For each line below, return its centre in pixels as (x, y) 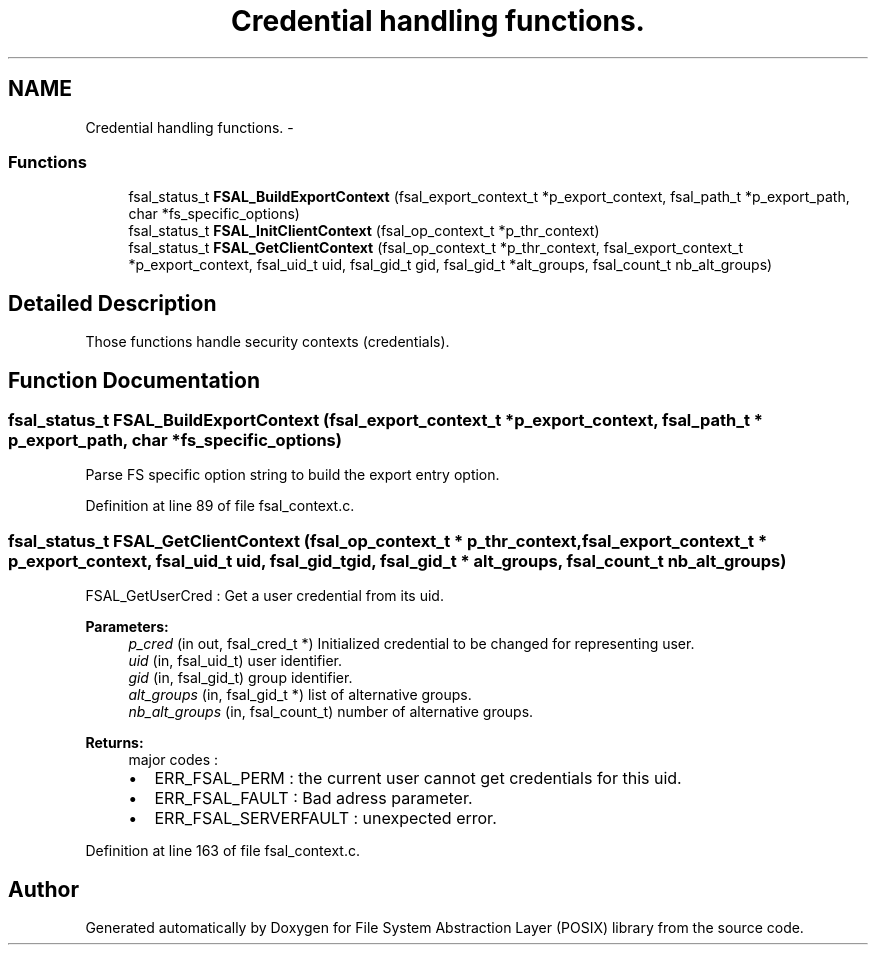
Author (43, 889)
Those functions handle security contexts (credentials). (267, 342)
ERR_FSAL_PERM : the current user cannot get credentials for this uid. (418, 778)
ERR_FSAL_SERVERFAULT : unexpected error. (325, 818)
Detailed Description (112, 303)
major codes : (173, 760)
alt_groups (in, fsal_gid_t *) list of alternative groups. (300, 695)
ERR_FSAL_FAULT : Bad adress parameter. (313, 798)
